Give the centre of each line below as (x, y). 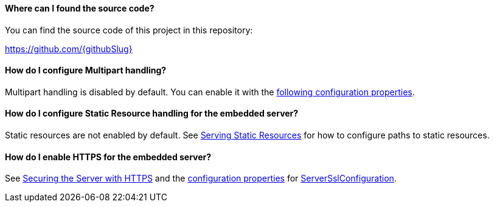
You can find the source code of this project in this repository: (129, 30)
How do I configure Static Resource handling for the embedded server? (152, 114)
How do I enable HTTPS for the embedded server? (108, 157)
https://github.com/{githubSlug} (69, 49)
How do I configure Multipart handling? (86, 70)
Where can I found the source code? (80, 8)
